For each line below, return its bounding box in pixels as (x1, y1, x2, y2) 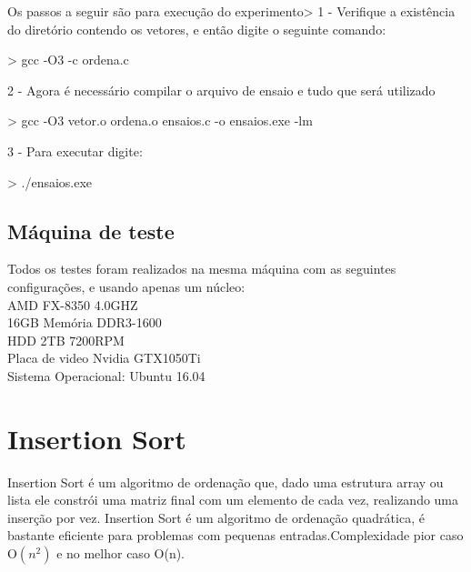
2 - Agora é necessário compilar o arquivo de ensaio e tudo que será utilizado (7, 80, 436, 99)
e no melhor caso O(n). (56, 544, 185, 563)
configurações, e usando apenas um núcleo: (7, 276, 246, 296)
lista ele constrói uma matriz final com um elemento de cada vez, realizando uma (7, 490, 459, 509)
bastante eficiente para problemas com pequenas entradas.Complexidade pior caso (7, 526, 464, 545)
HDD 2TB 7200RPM (7, 330, 125, 349)
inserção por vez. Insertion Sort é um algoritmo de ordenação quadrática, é (7, 507, 425, 527)
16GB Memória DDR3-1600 (7, 313, 162, 332)
